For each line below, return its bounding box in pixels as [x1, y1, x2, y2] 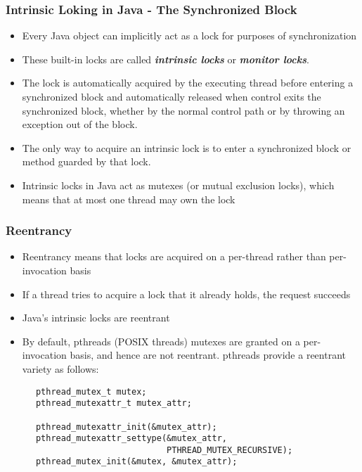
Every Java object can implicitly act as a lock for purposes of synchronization [22, 28, 357, 43]
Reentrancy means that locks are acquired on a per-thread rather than [22, 249, 326, 264]
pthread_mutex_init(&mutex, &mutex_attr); [35, 457, 238, 467]
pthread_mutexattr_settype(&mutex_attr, [35, 433, 227, 444]
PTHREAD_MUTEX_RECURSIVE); [167, 445, 293, 455]
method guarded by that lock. [22, 154, 151, 169]
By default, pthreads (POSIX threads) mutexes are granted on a [22, 333, 300, 348]
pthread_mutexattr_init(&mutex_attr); [35, 421, 217, 432]
